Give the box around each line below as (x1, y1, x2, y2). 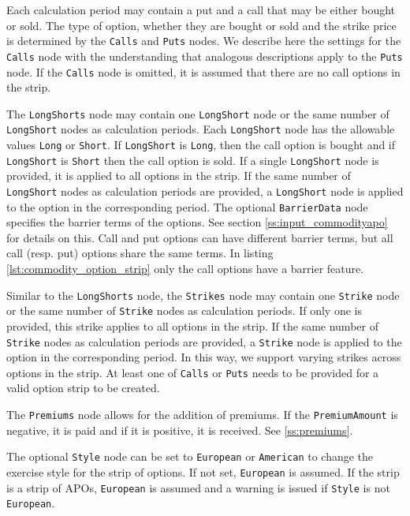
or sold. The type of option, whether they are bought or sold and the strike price (6, 17, 397, 33)
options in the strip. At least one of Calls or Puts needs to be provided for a (6, 364, 379, 380)
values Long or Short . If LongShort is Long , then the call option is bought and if (6, 136, 396, 153)
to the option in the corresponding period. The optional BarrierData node (6, 198, 368, 215)
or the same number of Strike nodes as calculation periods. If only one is (6, 302, 362, 319)
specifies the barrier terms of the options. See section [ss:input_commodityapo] (6, 214, 388, 230)
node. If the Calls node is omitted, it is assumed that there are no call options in (6, 63, 401, 80)
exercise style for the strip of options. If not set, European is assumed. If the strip (6, 463, 400, 480)
